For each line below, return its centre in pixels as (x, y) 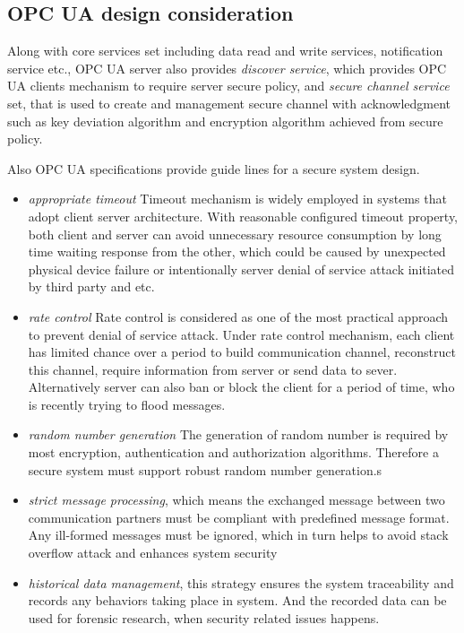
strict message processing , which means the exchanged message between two (236, 500)
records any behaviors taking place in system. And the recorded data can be (237, 600)
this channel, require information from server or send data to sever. (213, 369)
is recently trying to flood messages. (127, 404)
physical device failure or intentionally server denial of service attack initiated (241, 269)
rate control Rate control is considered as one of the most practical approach (238, 316)
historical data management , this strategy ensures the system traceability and (241, 582)
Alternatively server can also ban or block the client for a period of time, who (241, 387)
